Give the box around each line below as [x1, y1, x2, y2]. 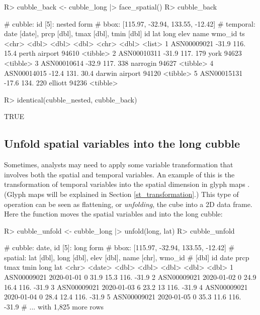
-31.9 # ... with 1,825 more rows [4, 301, 104, 311]
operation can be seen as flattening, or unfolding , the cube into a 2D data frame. [4, 198, 252, 209]
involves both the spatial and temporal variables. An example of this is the [4, 169, 235, 179]
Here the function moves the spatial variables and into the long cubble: [4, 208, 223, 219]
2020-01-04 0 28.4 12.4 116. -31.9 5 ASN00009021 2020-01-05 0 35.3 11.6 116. [4, 291, 241, 302]
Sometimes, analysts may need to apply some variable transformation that [4, 159, 233, 170]
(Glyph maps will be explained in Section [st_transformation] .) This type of [4, 188, 239, 199]
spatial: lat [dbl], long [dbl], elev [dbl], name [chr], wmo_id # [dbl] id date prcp [4, 252, 249, 262]
